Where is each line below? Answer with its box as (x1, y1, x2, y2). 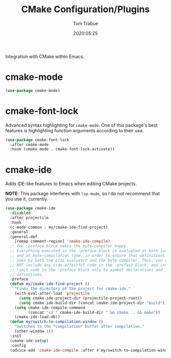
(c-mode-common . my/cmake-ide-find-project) (10, 225, 108, 230)
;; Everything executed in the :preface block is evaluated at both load (10, 248, 169, 254)
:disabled (10, 211, 31, 216)
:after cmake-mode (10, 142, 49, 147)
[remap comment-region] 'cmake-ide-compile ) (14, 239, 110, 244)
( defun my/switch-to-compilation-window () (10, 319, 103, 324)
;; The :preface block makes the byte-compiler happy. (10, 244, 129, 249)
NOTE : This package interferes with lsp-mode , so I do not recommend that (5, 191, 160, 197)
